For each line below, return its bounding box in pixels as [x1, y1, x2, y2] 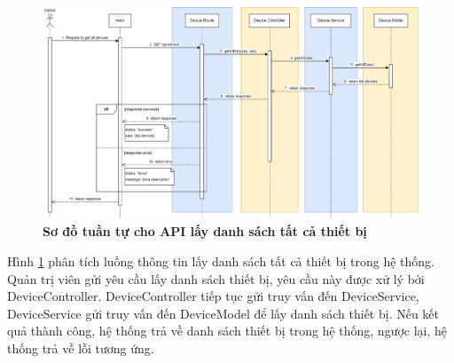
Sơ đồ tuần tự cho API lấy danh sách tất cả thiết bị [43, 222, 367, 241]
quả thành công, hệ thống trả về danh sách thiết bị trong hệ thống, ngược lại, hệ [7, 321, 448, 340]
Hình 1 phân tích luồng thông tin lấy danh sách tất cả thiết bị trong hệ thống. [7, 251, 435, 270]
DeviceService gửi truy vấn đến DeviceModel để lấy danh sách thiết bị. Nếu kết [7, 304, 440, 322]
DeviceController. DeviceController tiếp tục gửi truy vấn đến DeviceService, [7, 287, 419, 305]
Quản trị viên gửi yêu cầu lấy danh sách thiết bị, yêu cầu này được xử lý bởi [7, 269, 425, 288]
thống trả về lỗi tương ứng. [7, 338, 154, 357]
